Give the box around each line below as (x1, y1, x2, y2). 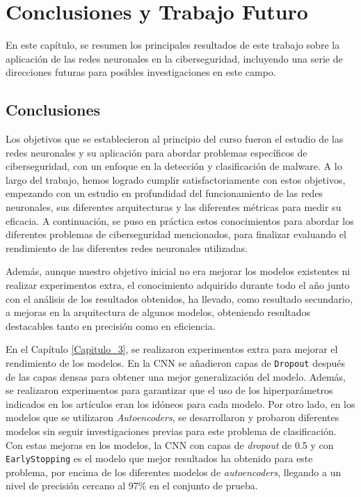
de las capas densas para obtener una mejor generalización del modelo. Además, (6, 369, 346, 384)
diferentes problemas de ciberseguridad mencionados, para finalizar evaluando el (6, 227, 346, 242)
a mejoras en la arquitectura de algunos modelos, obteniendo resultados (6, 305, 311, 319)
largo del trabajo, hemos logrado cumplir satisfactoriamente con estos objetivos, (6, 172, 346, 187)
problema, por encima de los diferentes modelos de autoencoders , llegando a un (6, 464, 342, 479)
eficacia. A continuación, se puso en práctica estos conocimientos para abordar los (6, 213, 354, 228)
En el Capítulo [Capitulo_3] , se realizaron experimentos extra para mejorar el (6, 342, 338, 356)
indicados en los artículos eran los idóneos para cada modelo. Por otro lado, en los (6, 396, 355, 411)
